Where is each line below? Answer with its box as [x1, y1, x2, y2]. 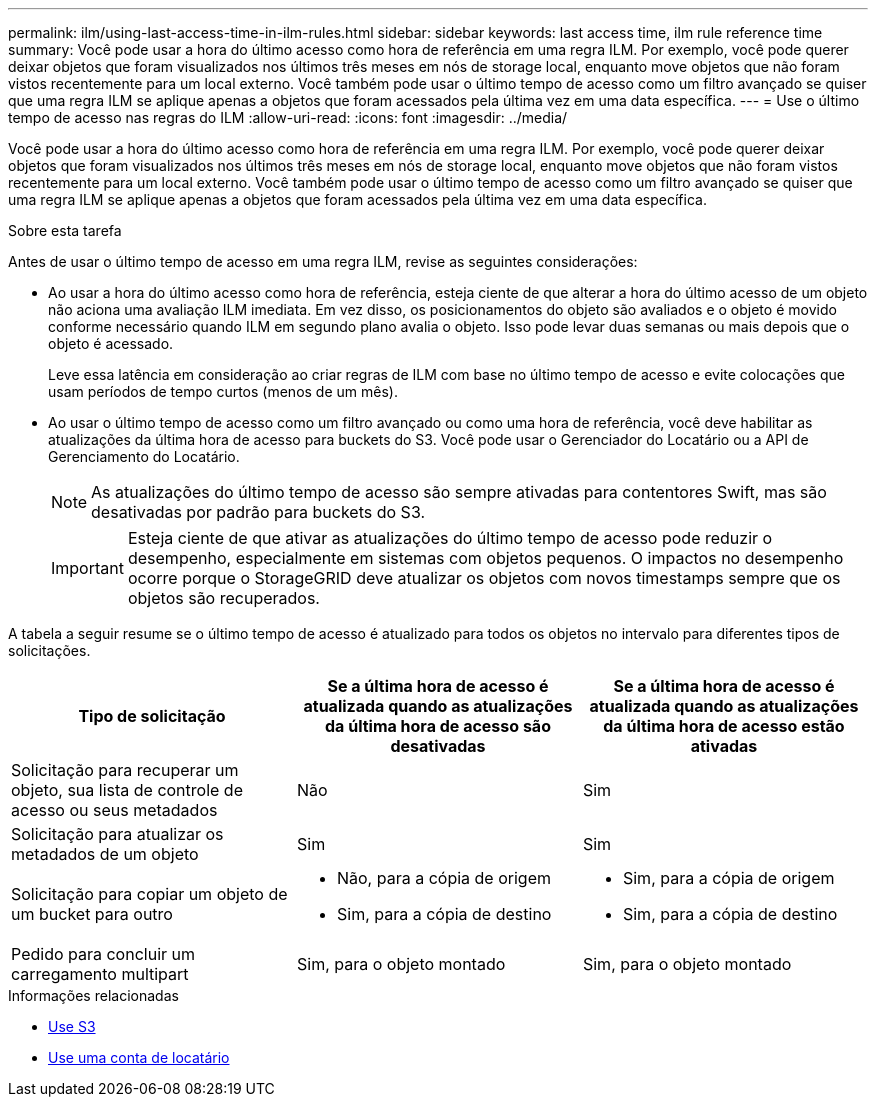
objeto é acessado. [48, 335, 174, 352]
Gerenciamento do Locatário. [48, 448, 240, 465]
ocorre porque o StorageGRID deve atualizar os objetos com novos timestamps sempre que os [127, 568, 841, 588]
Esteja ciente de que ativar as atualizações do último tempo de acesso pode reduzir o [127, 528, 773, 548]
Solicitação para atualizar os [11, 824, 224, 844]
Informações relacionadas [8, 987, 179, 1004]
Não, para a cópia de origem [336, 868, 551, 888]
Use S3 [48, 1018, 96, 1035]
